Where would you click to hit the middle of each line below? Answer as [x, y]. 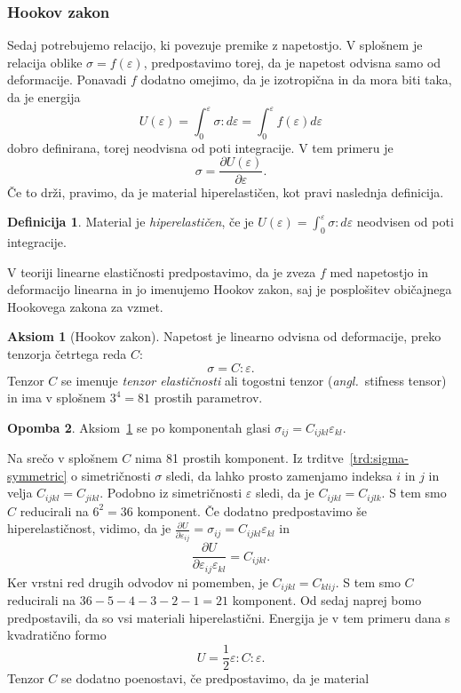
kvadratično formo [57, 635]
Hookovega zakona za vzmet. [85, 306]
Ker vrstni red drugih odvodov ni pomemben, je [138, 581]
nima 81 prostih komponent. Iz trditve [239, 458]
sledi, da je [285, 493]
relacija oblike [45, 62]
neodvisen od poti [405, 222]
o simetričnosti [111, 475]
